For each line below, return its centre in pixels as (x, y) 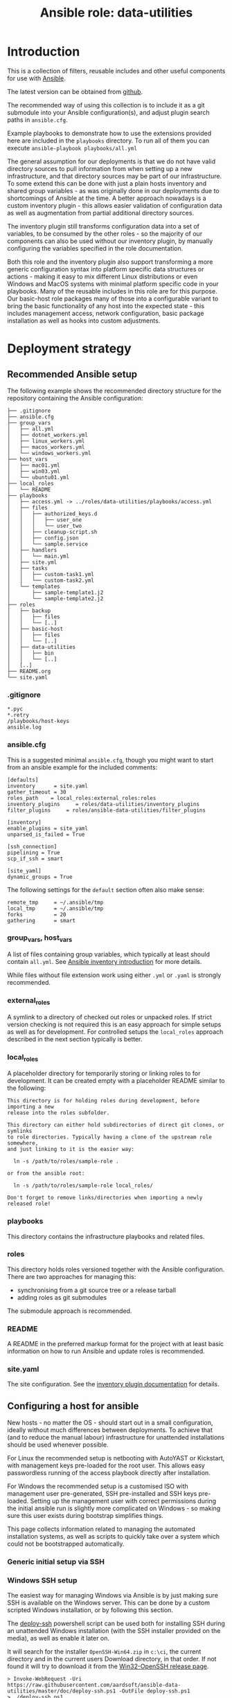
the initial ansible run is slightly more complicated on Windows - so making (114, 1508)
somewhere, (23, 1143)
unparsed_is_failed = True (46, 834)
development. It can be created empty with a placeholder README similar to (116, 1081)
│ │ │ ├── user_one (44, 520)
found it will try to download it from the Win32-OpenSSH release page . (108, 1666)
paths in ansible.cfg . (37, 120)
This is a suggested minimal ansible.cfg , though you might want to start (110, 760)
